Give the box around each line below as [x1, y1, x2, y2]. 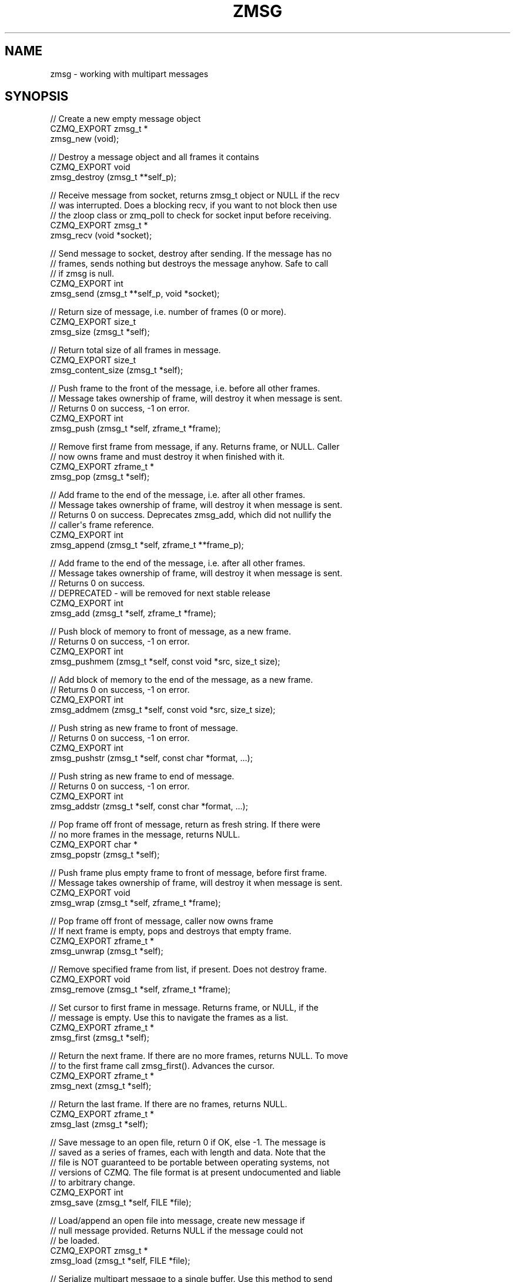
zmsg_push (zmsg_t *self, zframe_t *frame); [50, 423, 221, 434]
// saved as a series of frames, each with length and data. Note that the [50, 1147, 326, 1158]
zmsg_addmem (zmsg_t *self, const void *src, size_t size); [50, 705, 276, 715]
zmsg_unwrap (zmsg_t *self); [50, 946, 163, 956]
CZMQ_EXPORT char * [50, 839, 138, 850]
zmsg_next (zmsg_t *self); [50, 1081, 152, 1091]
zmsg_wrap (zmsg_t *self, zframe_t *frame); [50, 898, 221, 908]
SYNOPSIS [5, 89, 69, 104]
